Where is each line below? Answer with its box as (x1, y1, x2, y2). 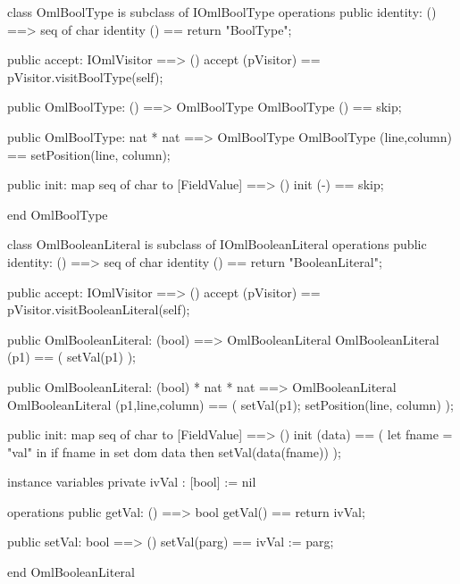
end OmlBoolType (7, 204, 108, 223)
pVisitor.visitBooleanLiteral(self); (7, 300, 190, 319)
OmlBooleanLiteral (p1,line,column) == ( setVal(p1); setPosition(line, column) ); (7, 395, 454, 413)
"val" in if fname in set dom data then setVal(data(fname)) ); (7, 442, 341, 461)
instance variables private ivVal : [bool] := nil (7, 472, 256, 491)
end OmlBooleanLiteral (7, 563, 135, 581)
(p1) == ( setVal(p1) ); (7, 347, 136, 366)
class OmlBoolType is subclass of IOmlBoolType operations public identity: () (7, 3, 437, 21)
